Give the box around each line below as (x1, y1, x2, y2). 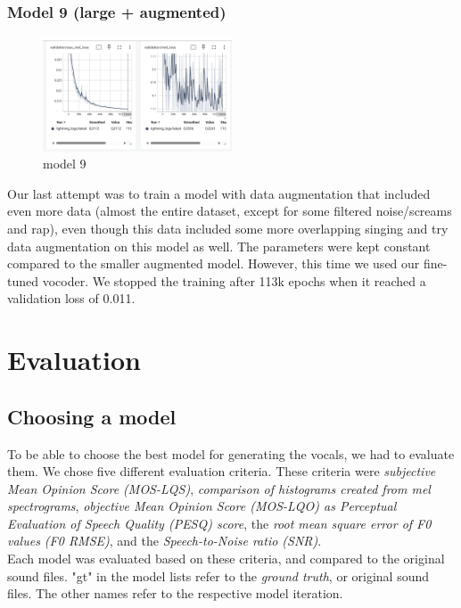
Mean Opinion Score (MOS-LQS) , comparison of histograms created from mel (7, 479, 431, 497)
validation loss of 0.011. (7, 289, 136, 308)
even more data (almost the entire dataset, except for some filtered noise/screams (7, 201, 452, 220)
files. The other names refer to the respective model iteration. (7, 584, 343, 603)
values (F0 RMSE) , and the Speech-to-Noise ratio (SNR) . (7, 531, 322, 550)
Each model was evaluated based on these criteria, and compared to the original (7, 549, 445, 568)
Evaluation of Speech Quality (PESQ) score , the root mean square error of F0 (7, 514, 432, 532)
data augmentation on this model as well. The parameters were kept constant (7, 236, 431, 255)
